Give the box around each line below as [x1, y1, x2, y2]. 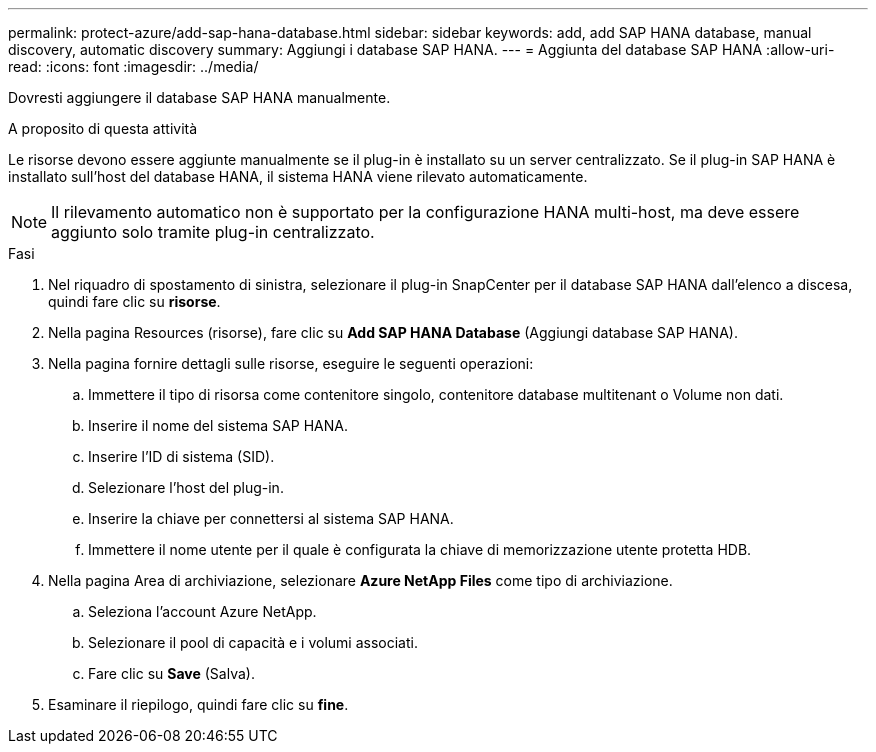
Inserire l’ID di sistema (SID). [88, 448, 275, 465]
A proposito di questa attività [8, 120, 198, 137]
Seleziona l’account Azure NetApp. [88, 603, 317, 620]
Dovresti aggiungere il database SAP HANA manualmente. [8, 89, 391, 106]
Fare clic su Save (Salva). [88, 665, 255, 682]
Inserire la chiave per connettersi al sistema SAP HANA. [88, 510, 454, 527]
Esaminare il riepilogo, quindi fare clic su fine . [48, 696, 349, 713]
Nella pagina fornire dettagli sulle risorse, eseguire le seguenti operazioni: [48, 355, 534, 372]
